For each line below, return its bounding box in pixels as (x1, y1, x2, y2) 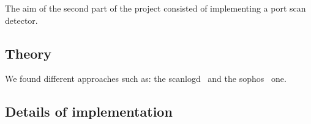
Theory (5, 43, 52, 62)
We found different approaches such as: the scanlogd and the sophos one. (5, 72, 287, 85)
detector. (5, 13, 38, 26)
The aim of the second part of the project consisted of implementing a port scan (5, 2, 306, 14)
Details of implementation (5, 102, 173, 121)
